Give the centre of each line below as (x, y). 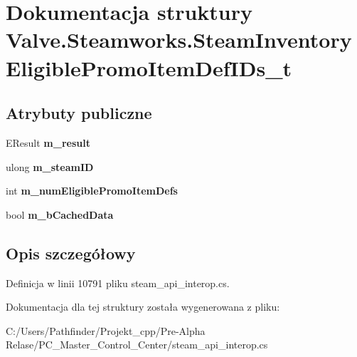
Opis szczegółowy (71, 253)
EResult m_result (48, 142)
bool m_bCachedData (60, 214)
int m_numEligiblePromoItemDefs (92, 191)
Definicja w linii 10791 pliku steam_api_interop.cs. (118, 283)
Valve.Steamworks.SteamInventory (179, 40)
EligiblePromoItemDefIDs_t (149, 67)
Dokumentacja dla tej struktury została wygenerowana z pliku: (143, 307)
